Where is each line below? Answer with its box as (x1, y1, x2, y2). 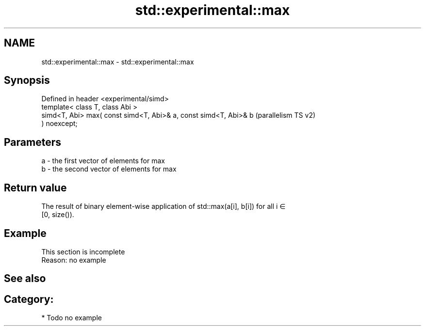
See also (4, 272, 46, 285)
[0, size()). (41, 210, 74, 219)
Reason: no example (41, 255, 106, 264)
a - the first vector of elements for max (41, 157, 165, 165)
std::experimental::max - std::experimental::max (41, 57, 194, 66)
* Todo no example (41, 314, 102, 322)
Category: (4, 293, 54, 305)
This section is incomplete (41, 247, 125, 256)
